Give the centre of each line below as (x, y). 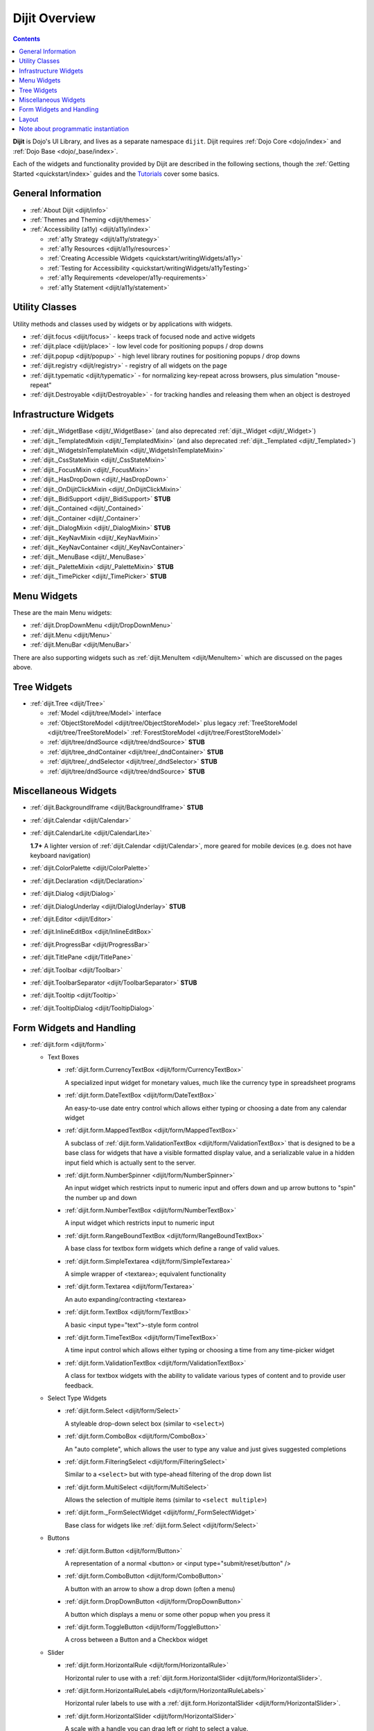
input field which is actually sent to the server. (131, 1163)
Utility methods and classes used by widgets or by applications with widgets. (123, 324)
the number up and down (101, 1197)
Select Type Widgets (77, 1398)
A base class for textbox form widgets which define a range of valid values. (172, 1248)
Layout (29, 119)
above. (23, 667)
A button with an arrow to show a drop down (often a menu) (150, 1588)
